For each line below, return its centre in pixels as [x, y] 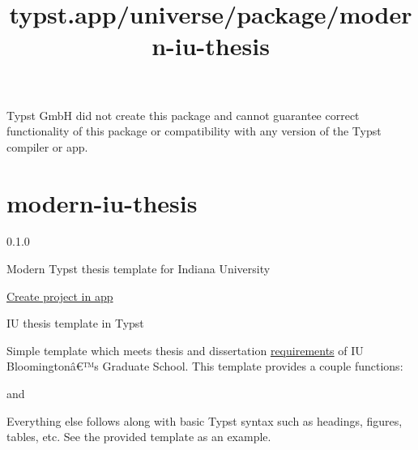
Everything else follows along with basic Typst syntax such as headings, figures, [205, 420]
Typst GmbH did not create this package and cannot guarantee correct [183, 115]
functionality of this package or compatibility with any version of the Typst [194, 131]
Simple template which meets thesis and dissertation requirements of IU [185, 350]
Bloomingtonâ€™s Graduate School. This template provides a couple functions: [205, 366]
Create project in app [60, 296]
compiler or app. [47, 146]
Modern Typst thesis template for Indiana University [139, 269]
